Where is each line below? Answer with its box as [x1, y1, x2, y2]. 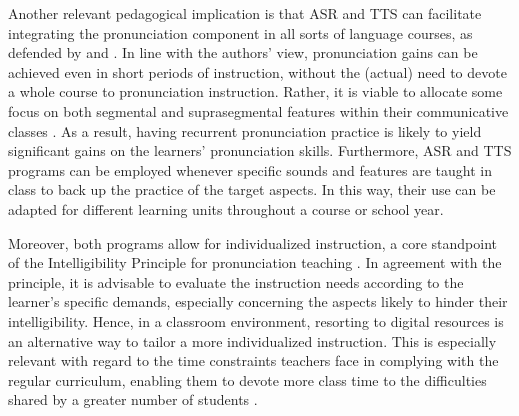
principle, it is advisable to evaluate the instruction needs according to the [8, 271, 464, 292]
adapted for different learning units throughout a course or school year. [8, 198, 444, 219]
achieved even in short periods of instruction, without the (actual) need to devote [8, 61, 507, 82]
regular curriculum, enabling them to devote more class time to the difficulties [8, 369, 487, 390]
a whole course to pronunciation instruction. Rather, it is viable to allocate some [8, 81, 503, 102]
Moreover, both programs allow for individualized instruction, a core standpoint [8, 232, 498, 253]
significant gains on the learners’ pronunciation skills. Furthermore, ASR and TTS [8, 140, 512, 161]
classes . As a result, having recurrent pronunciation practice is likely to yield [8, 120, 482, 141]
